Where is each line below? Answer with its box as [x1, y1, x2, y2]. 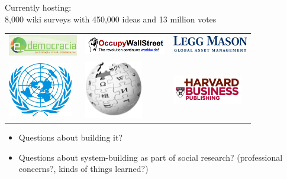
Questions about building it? [18, 131, 122, 144]
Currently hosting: [5, 1, 72, 13]
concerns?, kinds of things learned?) [18, 162, 149, 175]
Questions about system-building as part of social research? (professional [18, 151, 283, 163]
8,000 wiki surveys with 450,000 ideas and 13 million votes [5, 12, 217, 25]
